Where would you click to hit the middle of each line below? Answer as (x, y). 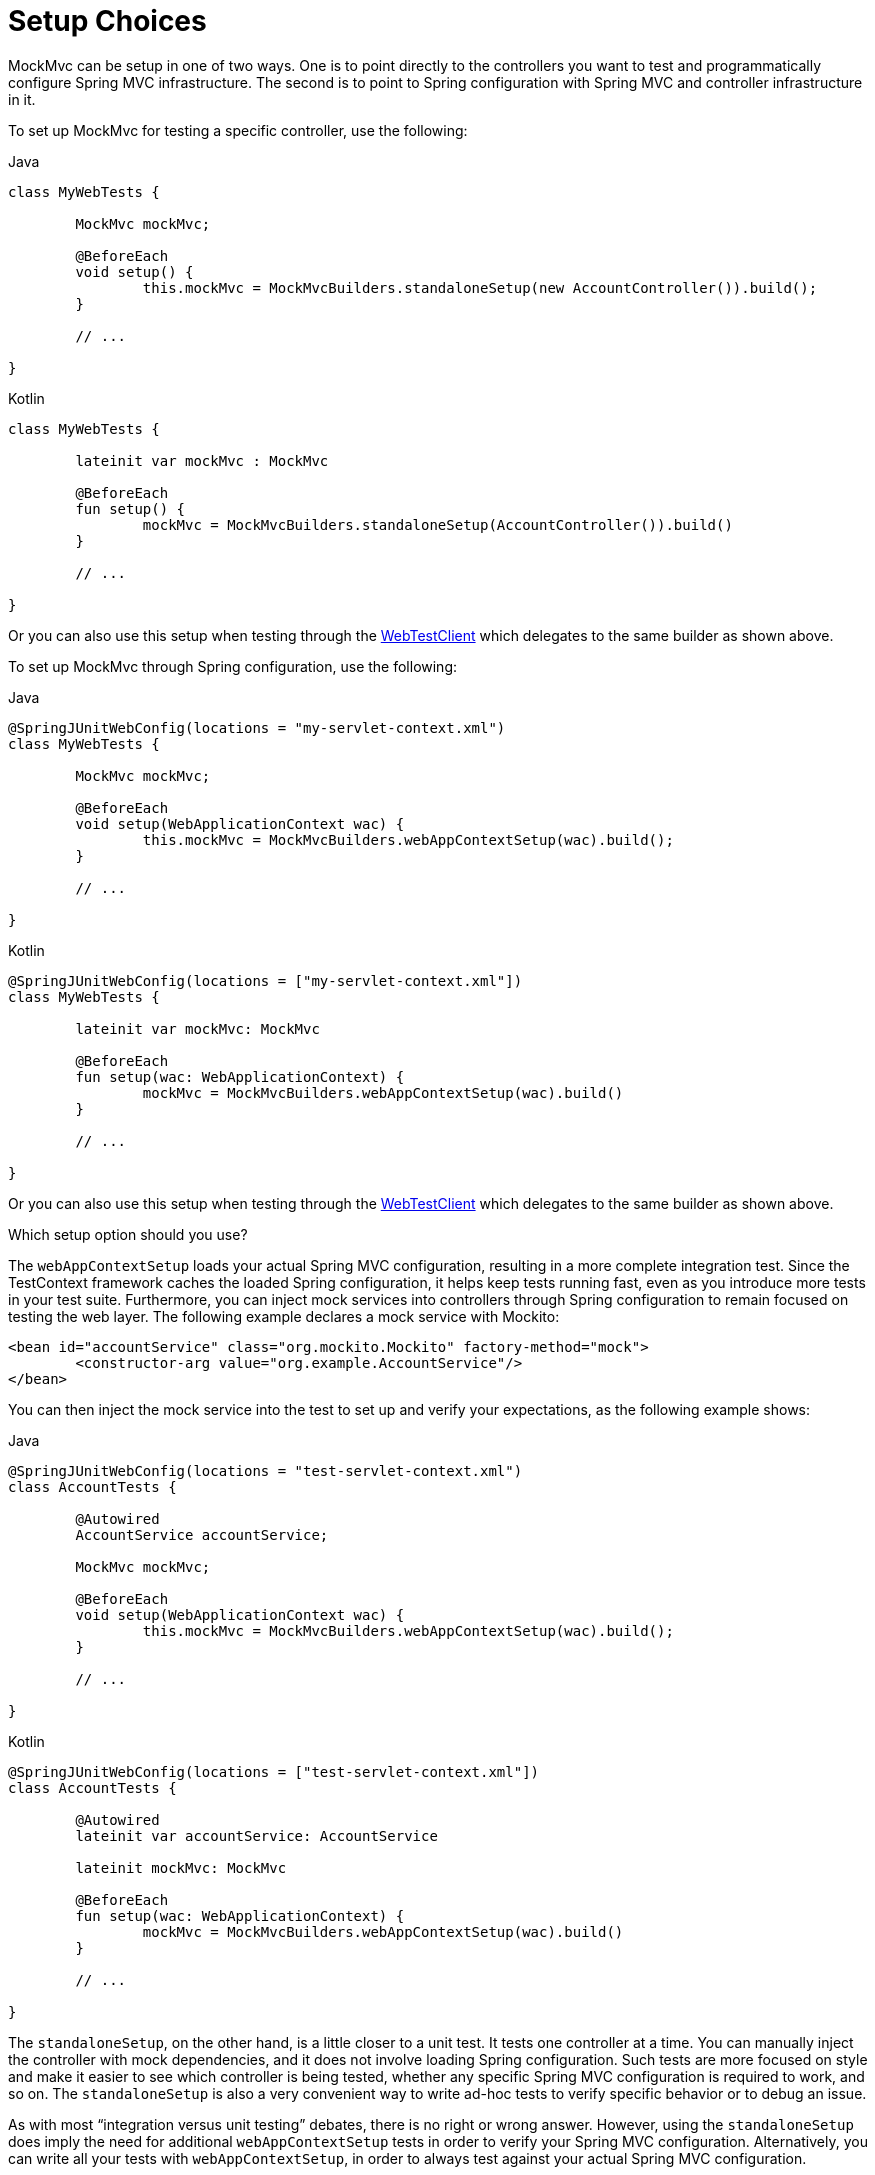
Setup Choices (107, 21)
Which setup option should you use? (128, 1234)
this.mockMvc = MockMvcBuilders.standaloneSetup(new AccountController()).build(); (480, 287)
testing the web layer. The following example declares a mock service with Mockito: (284, 1316)
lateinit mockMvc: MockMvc (181, 1867)
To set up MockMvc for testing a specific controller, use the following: (238, 130)
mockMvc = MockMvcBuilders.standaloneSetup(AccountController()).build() (437, 524)
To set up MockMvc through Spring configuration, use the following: (233, 666)
